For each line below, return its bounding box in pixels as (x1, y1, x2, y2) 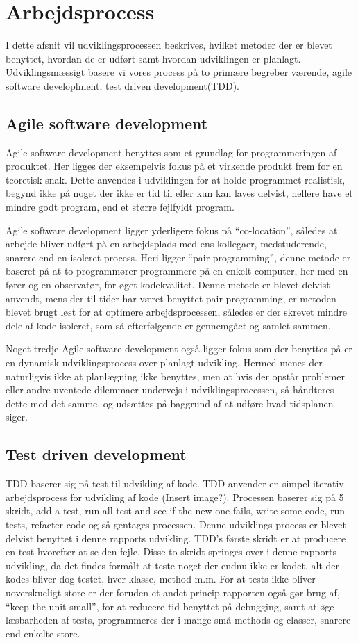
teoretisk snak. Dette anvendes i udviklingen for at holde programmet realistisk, (6, 172, 346, 186)
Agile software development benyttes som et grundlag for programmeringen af (6, 145, 337, 159)
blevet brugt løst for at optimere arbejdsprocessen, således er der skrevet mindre (6, 304, 348, 319)
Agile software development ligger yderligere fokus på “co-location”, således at (6, 222, 338, 237)
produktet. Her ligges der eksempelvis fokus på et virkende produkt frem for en (6, 158, 343, 173)
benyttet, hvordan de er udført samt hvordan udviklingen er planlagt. (6, 51, 301, 65)
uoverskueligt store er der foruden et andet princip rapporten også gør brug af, (6, 585, 340, 599)
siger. (6, 409, 28, 424)
